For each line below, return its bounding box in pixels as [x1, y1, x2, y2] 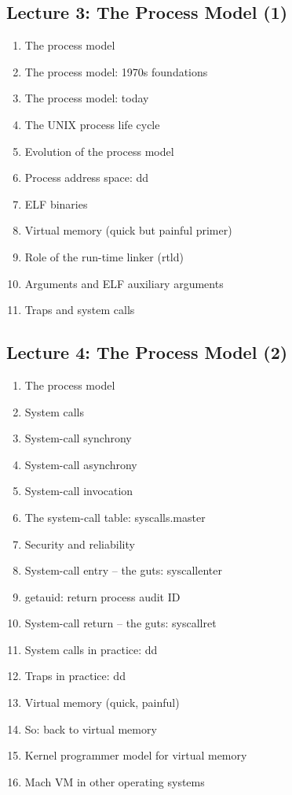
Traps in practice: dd [24, 667, 126, 684]
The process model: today [24, 90, 149, 106]
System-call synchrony [24, 430, 132, 446]
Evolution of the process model [24, 142, 174, 159]
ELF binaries [24, 195, 88, 212]
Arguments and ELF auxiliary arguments [24, 275, 224, 291]
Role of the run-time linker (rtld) [24, 248, 184, 264]
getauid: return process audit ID [24, 588, 181, 605]
